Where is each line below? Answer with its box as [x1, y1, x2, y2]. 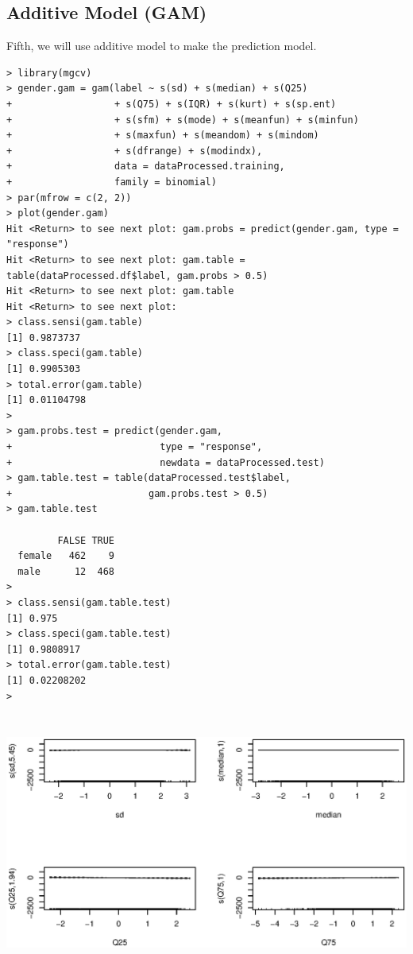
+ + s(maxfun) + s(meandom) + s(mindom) [6, 130, 319, 142]
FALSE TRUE [57, 534, 115, 546]
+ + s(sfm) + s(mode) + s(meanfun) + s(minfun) [6, 114, 359, 126]
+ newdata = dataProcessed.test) [6, 456, 325, 468]
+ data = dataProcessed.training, [6, 161, 285, 173]
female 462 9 [17, 550, 115, 562]
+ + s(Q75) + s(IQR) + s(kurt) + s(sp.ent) [6, 98, 337, 110]
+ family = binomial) [6, 176, 217, 188]
